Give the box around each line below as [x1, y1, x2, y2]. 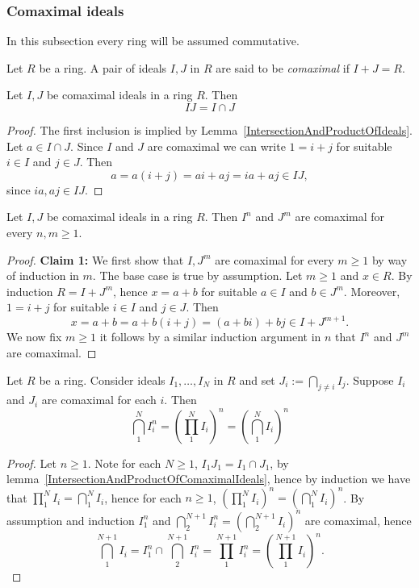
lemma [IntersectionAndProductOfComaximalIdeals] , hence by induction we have [6, 470, 411, 487]
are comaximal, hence [304, 511, 412, 528]
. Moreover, [343, 282, 400, 299]
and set [239, 371, 275, 388]
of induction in [6, 267, 79, 284]
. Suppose [346, 371, 394, 388]
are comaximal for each [41, 391, 157, 408]
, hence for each [104, 489, 182, 506]
